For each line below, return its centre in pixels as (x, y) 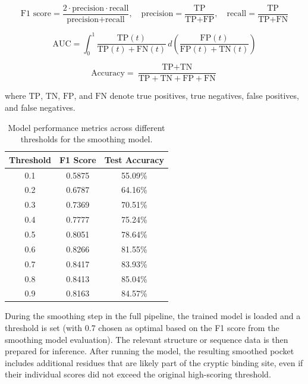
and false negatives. (40, 107)
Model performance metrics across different (87, 127)
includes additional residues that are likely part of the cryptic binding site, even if (154, 362)
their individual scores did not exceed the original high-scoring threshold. (138, 374)
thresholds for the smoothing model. (87, 139)
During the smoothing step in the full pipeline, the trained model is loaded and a (153, 316)
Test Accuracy (134, 159)
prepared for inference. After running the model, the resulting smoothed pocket (150, 351)
